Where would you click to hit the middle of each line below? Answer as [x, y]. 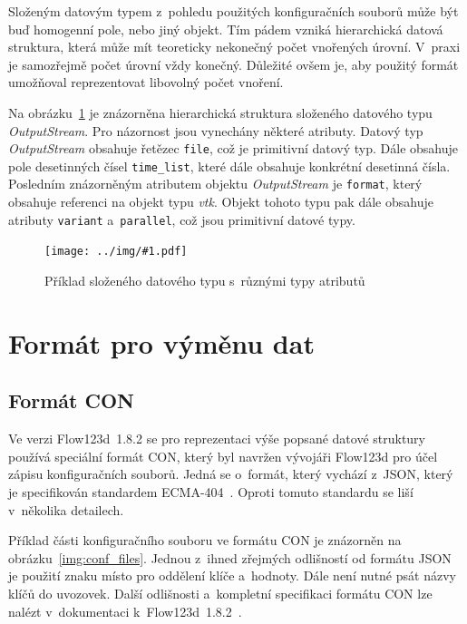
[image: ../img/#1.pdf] [116, 252]
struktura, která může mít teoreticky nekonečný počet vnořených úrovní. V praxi [234, 47]
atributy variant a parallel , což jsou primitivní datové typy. [182, 219]
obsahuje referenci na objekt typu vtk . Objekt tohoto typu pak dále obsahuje [221, 202]
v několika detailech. [66, 509]
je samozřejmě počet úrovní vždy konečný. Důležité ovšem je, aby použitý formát [233, 64]
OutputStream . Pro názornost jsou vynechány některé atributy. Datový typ [216, 130]
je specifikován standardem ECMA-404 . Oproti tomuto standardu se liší [211, 491]
